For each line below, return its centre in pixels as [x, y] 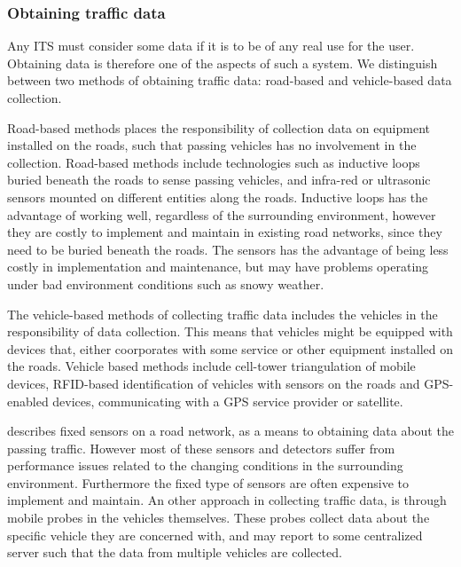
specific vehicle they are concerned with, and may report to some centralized [215, 535]
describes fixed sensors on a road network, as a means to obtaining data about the [230, 431]
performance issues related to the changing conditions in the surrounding [205, 465]
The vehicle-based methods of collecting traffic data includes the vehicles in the [223, 314]
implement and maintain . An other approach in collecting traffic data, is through [227, 500]
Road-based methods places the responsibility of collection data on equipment [219, 127]
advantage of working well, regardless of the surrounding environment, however [222, 214]
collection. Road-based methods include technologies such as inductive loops [214, 162]
